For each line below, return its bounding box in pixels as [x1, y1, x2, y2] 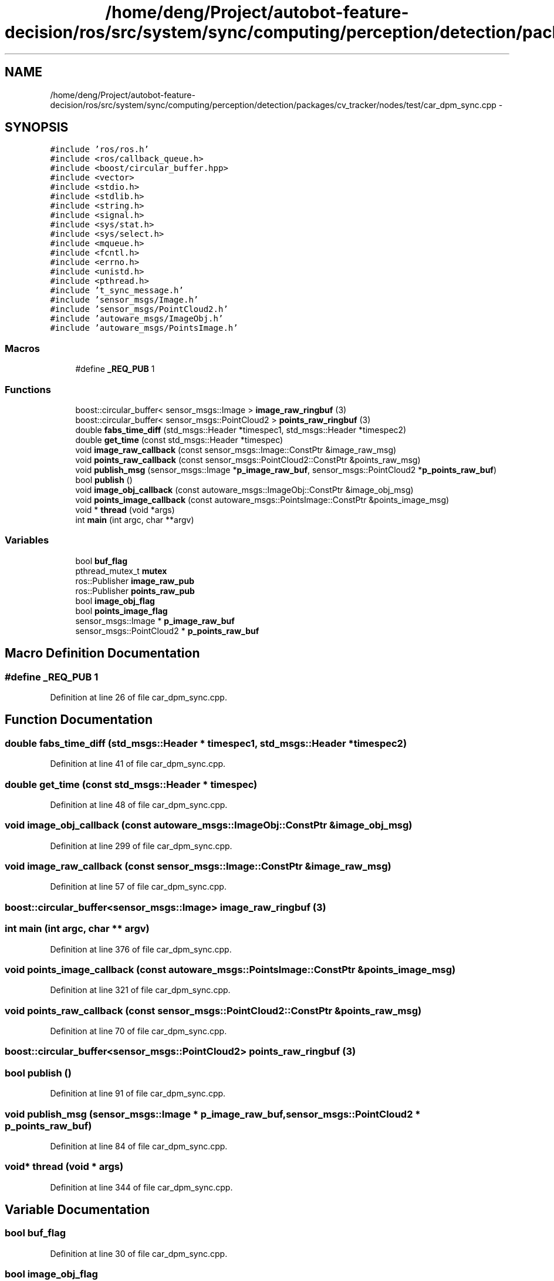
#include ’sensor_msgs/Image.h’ [50, 295, 199, 305]
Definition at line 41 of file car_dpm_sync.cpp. [50, 759, 226, 769]
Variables [5, 534, 49, 546]
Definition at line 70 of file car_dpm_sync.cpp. [50, 1026, 227, 1036]
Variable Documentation [5, 1202, 150, 1218]
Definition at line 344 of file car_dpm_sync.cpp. [50, 1182, 233, 1192]
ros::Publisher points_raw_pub [75, 585, 195, 596]
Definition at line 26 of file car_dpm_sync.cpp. [50, 692, 227, 702]
